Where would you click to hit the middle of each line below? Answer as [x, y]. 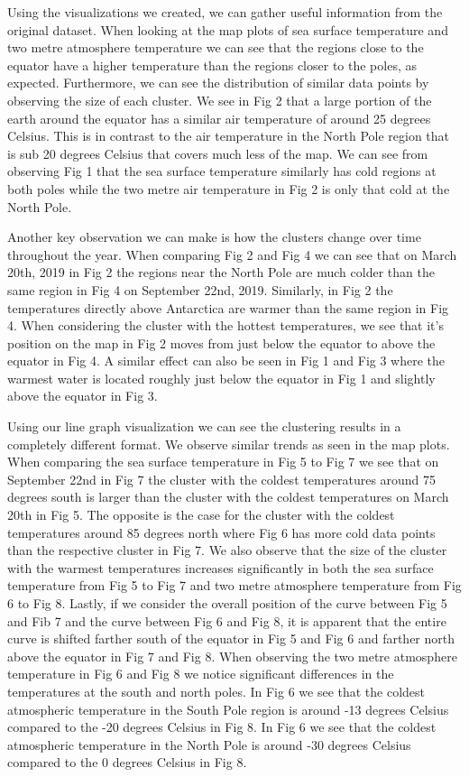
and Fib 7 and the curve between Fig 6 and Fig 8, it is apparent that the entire [227, 620]
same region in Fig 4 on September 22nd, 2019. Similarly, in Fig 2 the [200, 289]
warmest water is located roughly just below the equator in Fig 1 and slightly [221, 378]
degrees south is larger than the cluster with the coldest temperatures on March [228, 497]
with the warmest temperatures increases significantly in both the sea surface [221, 567]
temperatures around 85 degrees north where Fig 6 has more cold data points [221, 532]
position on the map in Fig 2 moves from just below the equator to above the [221, 342]
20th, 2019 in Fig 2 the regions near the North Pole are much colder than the [221, 272]
